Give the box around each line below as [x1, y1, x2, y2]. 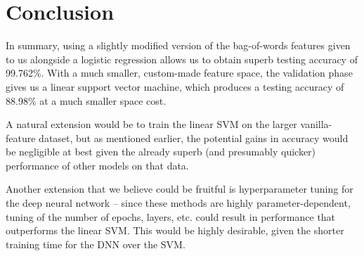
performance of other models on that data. [6, 158, 189, 172]
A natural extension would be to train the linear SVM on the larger [6, 117, 297, 132]
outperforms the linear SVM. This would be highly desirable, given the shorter [6, 223, 344, 238]
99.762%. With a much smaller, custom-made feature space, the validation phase [6, 65, 353, 80]
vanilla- [300, 117, 332, 132]
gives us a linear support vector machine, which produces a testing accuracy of [6, 79, 344, 94]
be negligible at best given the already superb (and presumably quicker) [6, 144, 316, 159]
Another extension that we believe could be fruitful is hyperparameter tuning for [6, 181, 353, 196]
